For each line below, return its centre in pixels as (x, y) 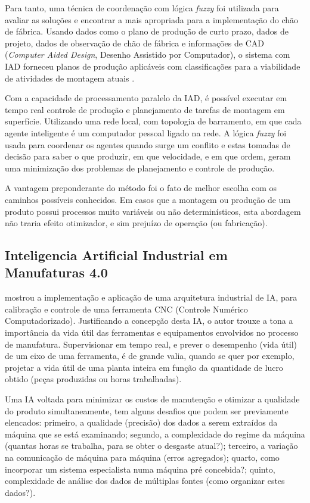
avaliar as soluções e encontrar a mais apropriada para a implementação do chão (152, 19)
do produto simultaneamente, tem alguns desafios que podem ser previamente (147, 410)
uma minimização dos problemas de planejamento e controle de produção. (140, 168)
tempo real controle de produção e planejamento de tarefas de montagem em (145, 109)
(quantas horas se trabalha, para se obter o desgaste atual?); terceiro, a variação (151, 446)
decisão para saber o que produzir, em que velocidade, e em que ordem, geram (148, 156)
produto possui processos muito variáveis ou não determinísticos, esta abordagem (153, 211)
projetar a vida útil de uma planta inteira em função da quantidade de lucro (144, 367)
